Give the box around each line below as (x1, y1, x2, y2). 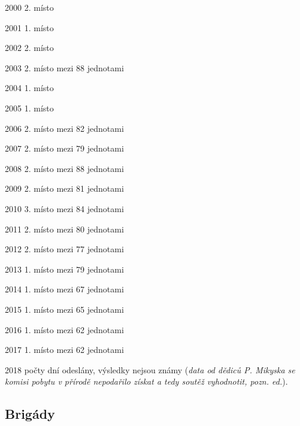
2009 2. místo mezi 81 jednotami (5, 182, 124, 195)
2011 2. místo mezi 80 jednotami (5, 222, 124, 235)
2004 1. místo (5, 81, 54, 94)
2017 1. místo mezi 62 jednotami (5, 343, 124, 356)
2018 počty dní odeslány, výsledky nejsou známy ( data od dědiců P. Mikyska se (5, 363, 295, 376)
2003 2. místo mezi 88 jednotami (5, 61, 124, 74)
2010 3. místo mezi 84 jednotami (5, 202, 124, 214)
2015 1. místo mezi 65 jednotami (5, 303, 124, 315)
